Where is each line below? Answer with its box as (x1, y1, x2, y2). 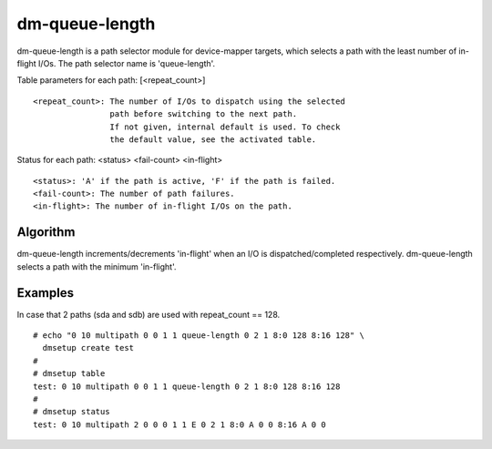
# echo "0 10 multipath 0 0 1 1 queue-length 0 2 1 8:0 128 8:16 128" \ (33, 331, 364, 341)
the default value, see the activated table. (109, 134, 317, 145)
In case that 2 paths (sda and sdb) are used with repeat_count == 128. (16, 309, 281, 320)
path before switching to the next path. (109, 109, 298, 119)
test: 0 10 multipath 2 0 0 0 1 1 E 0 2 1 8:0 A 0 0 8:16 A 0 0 (33, 419, 327, 430)
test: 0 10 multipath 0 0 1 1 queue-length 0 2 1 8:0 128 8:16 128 (33, 381, 341, 392)
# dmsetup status (33, 406, 110, 417)
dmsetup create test (42, 342, 135, 353)
